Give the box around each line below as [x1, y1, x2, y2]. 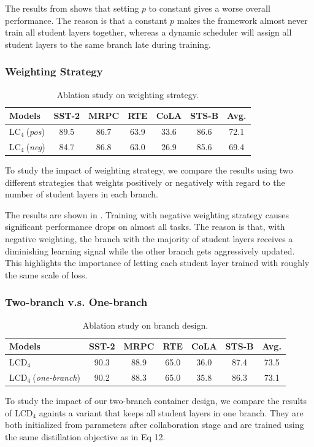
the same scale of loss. [5, 268, 88, 281]
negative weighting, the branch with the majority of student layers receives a [5, 232, 293, 245]
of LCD [5, 406, 33, 419]
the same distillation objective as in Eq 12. [5, 430, 166, 443]
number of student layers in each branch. [5, 188, 158, 201]
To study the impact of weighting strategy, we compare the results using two [5, 163, 293, 176]
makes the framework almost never [177, 13, 308, 26]
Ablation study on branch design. [82, 318, 209, 331]
